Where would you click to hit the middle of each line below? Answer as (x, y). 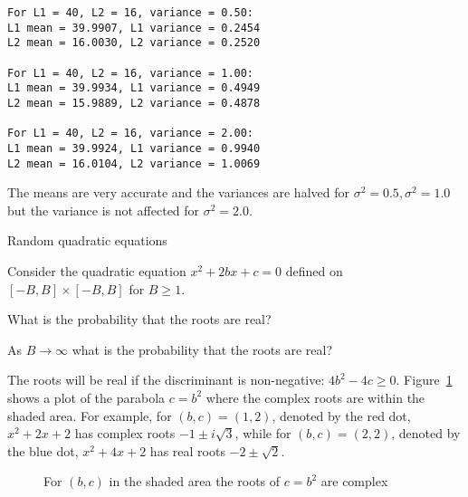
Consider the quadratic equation (97, 271)
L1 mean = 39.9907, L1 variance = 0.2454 (134, 28)
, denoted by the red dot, (341, 415)
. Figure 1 (424, 380)
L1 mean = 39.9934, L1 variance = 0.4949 (134, 88)
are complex (354, 481)
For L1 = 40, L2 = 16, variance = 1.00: (131, 73)
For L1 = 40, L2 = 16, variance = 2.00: (131, 134)
